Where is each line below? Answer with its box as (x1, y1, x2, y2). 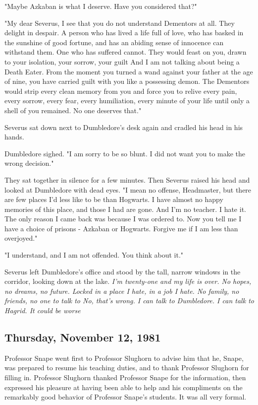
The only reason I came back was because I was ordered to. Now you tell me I (4, 213, 242, 224)
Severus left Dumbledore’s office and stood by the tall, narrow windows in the (4, 266, 241, 276)
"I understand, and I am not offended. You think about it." (4, 250, 184, 260)
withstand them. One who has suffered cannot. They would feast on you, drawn (4, 47, 247, 57)
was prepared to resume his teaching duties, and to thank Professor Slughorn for (4, 362, 249, 373)
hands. (4, 132, 24, 142)
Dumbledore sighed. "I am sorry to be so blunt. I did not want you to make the (4, 148, 246, 158)
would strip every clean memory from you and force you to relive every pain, (4, 85, 237, 96)
